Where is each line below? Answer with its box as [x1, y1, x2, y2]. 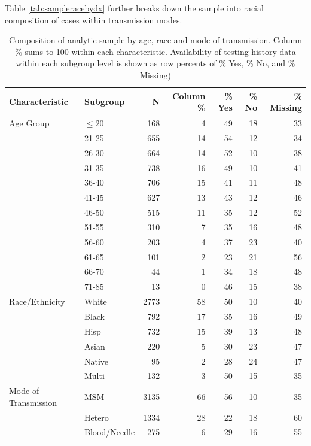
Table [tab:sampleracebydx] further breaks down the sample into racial [5, 2, 264, 14]
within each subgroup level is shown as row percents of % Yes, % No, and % [16, 57, 295, 69]
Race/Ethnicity [9, 295, 65, 308]
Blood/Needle [84, 426, 135, 438]
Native [84, 354, 109, 367]
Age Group [9, 117, 50, 129]
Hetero [84, 411, 109, 423]
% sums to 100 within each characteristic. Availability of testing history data [15, 45, 296, 57]
